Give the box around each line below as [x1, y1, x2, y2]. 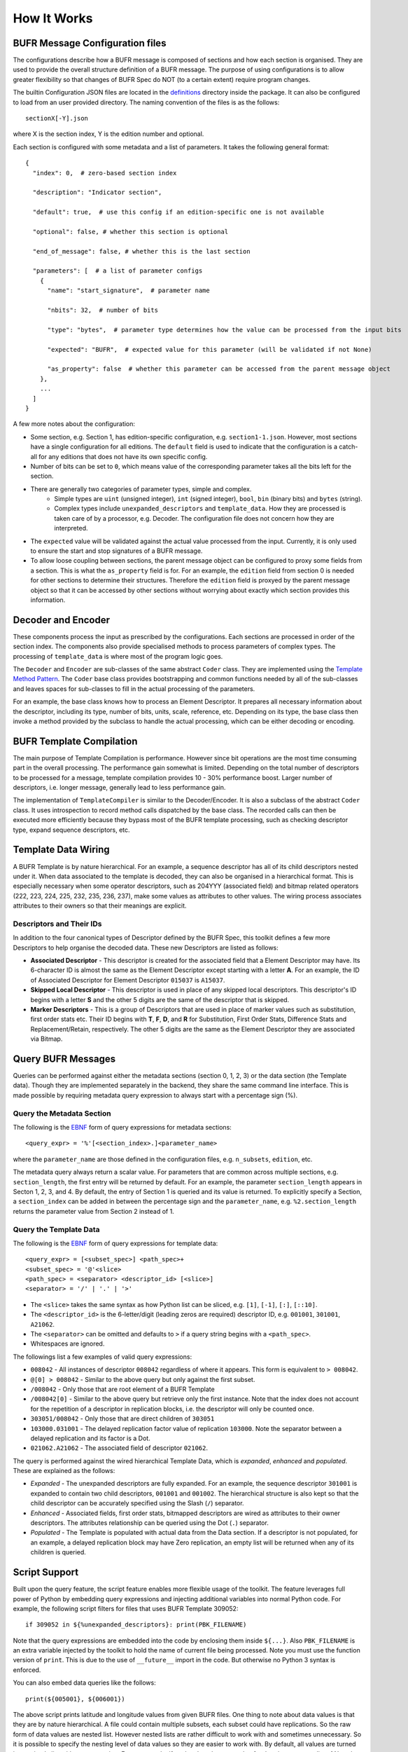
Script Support [13, 1566, 79, 1578]
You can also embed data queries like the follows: [13, 1678, 157, 1687]
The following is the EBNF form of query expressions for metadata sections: [13, 1123, 232, 1131]
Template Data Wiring [13, 844, 110, 856]
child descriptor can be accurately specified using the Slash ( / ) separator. [30, 1499, 244, 1507]
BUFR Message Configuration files [13, 37, 167, 49]
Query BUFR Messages [13, 1053, 116, 1065]
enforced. [13, 1665, 41, 1674]
